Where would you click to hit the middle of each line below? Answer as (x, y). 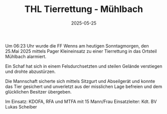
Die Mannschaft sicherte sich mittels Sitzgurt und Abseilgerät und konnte (80, 81)
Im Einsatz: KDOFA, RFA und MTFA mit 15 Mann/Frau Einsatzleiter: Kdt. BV (81, 101)
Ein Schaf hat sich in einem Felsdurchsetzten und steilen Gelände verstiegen (84, 66)
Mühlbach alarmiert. (26, 56)
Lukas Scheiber (21, 106)
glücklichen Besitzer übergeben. (38, 91)
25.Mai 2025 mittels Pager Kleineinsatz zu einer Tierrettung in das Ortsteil (81, 51)
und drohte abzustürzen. (30, 71)
